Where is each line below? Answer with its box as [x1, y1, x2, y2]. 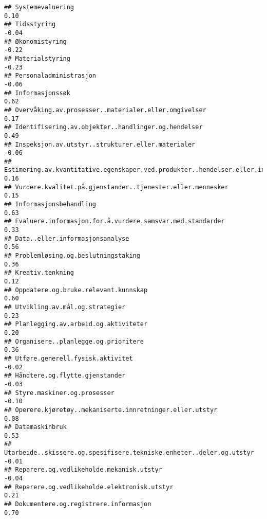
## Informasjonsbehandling [4, 201, 96, 208]
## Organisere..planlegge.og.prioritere [4, 337, 144, 345]
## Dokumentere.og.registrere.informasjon [4, 500, 151, 508]
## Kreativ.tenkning [4, 269, 74, 277]
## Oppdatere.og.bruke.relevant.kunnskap [4, 286, 148, 294]
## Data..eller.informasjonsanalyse [4, 235, 129, 242]
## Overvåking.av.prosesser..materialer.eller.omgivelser [4, 106, 206, 114]
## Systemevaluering [4, 4, 74, 11]
